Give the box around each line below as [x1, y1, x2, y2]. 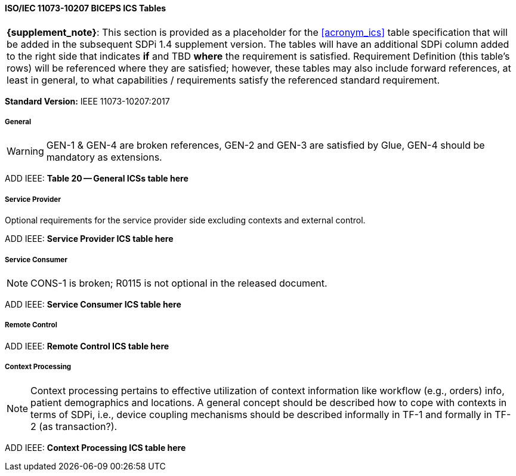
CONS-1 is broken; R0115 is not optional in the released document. [30, 277, 327, 289]
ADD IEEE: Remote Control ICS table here [5, 340, 169, 351]
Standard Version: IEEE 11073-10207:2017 [5, 96, 170, 106]
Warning [7, 145, 44, 158]
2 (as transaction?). [30, 420, 118, 432]
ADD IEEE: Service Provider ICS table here [5, 234, 174, 244]
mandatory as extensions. [46, 151, 162, 164]
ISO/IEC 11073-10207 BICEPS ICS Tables [5, 3, 166, 13]
